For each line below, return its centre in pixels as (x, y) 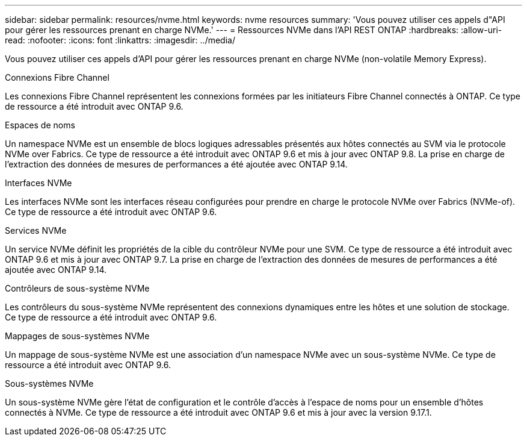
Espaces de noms (40, 125)
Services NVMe (36, 230)
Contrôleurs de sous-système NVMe (77, 288)
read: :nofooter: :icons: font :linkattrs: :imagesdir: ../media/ (120, 40)
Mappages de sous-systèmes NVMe (77, 336)
